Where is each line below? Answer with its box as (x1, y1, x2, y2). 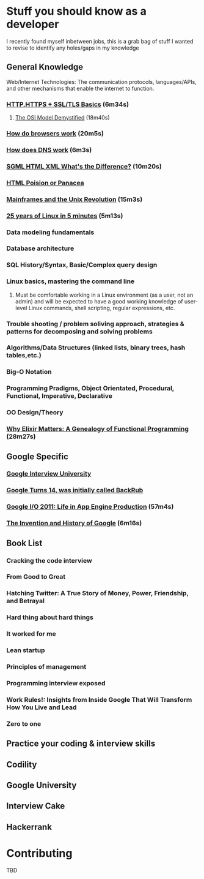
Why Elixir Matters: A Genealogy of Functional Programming (6, 425, 189, 433)
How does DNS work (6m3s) (6, 145, 92, 154)
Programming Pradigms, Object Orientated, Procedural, (6, 384, 175, 393)
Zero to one (6, 719, 42, 728)
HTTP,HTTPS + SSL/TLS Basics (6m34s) (6, 100, 129, 108)
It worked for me (6, 630, 56, 638)
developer (6, 17, 59, 31)
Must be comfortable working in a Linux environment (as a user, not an (15, 291, 194, 299)
